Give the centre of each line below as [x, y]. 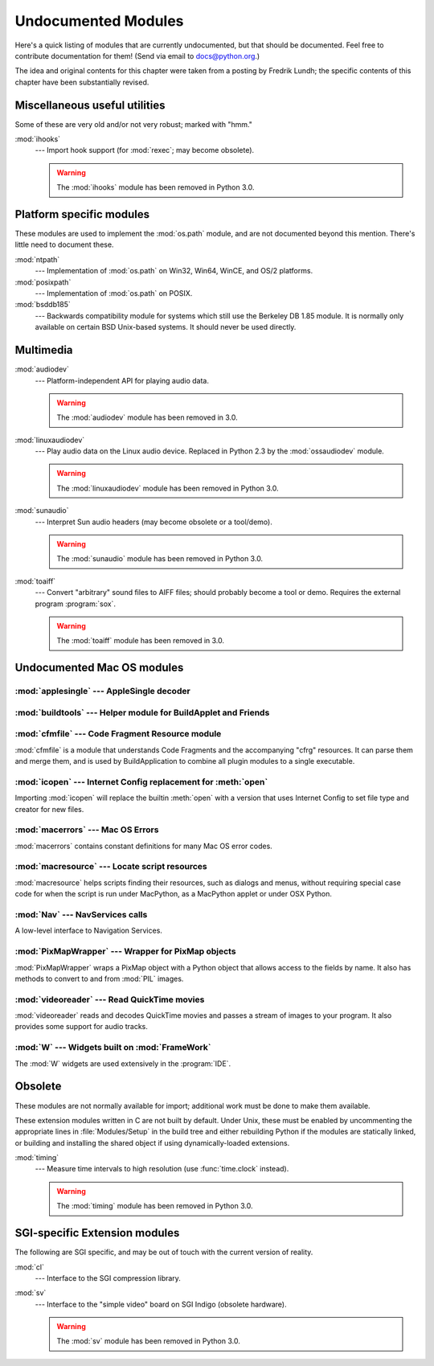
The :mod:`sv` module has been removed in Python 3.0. [148, 1341]
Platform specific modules [82, 214]
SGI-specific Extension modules [97, 1233]
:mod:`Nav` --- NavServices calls [81, 915]
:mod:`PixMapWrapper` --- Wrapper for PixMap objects [125, 951]
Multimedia [44, 350]
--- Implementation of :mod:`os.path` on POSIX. [114, 293]
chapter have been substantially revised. [82, 82]
